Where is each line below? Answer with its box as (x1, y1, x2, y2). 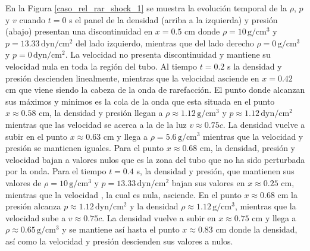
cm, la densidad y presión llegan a (39, 106, 163, 119)
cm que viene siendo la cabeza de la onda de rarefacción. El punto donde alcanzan (5, 83, 305, 96)
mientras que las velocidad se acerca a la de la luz (5, 118, 187, 130)
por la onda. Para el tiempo (5, 165, 107, 177)
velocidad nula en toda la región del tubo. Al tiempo (5, 59, 198, 72)
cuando (19, 13, 46, 26)
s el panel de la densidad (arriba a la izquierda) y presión (69, 13, 278, 26)
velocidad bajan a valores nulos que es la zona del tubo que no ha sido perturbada (5, 153, 305, 165)
